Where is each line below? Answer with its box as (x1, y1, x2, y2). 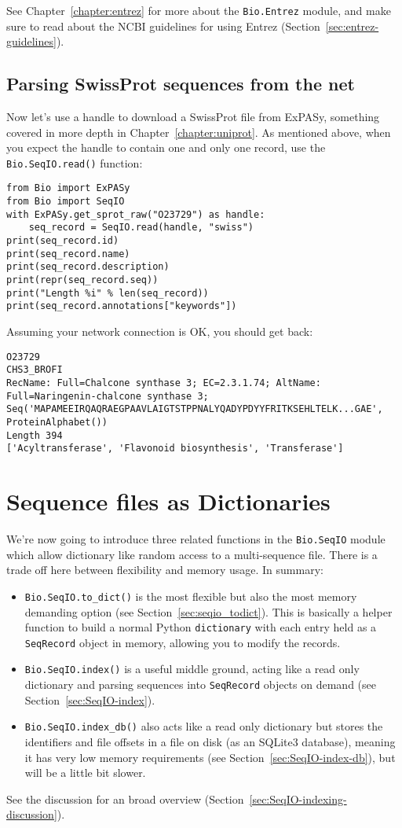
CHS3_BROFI (6, 364, 63, 376)
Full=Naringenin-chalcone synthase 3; (6, 390, 209, 402)
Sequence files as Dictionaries (6, 485, 331, 517)
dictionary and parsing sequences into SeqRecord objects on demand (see (24, 676, 376, 693)
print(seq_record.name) (6, 248, 130, 259)
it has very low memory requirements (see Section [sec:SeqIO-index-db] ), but (24, 749, 396, 765)
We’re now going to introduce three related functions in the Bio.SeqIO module (6, 531, 386, 547)
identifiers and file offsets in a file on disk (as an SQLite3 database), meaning (24, 733, 396, 749)
